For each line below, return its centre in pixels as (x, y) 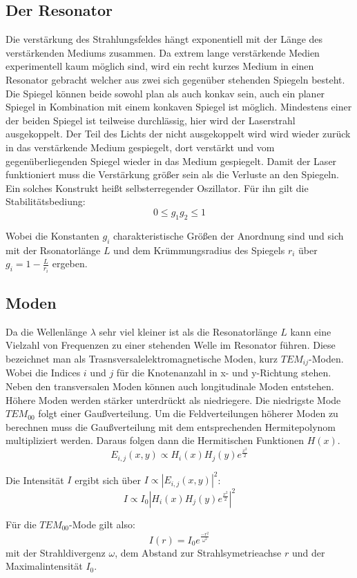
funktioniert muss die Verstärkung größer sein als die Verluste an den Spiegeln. (172, 174)
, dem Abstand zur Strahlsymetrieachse (198, 552)
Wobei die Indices (43, 373)
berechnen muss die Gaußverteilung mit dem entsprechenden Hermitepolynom (171, 426)
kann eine (311, 331)
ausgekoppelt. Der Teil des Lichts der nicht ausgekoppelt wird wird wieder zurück (178, 134)
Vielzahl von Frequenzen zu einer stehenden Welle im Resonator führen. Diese (171, 345)
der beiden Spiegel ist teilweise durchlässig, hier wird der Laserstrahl (151, 120)
